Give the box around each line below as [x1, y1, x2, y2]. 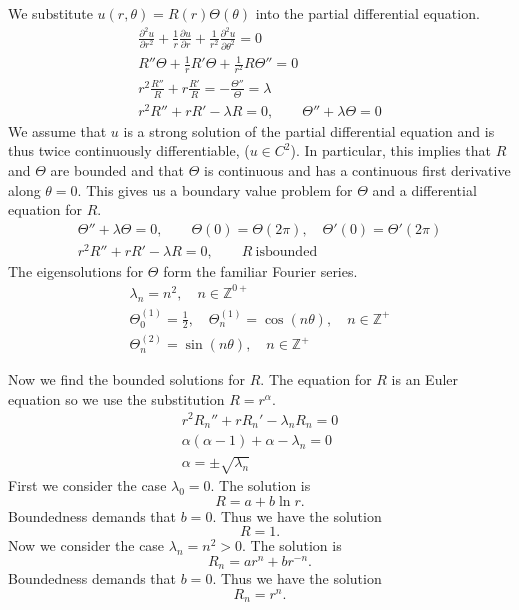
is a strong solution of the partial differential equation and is [123, 120, 495, 141]
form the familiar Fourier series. [163, 260, 358, 281]
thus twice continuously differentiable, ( [8, 140, 250, 161]
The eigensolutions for [8, 260, 144, 281]
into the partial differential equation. [255, 3, 480, 23]
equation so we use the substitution [8, 388, 225, 409]
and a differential [372, 179, 477, 200]
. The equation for [260, 369, 372, 390]
